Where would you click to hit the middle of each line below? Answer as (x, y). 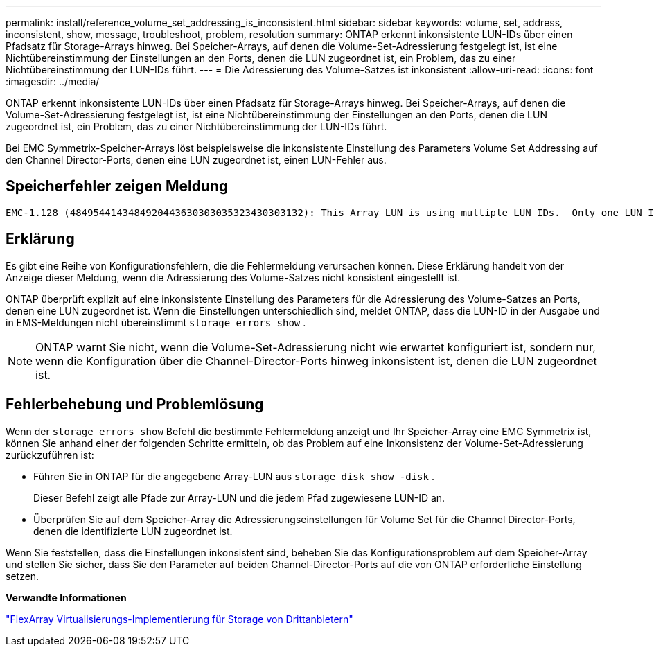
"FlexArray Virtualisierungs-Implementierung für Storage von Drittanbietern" (179, 619)
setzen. (23, 576)
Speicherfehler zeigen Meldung (117, 186)
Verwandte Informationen (66, 597)
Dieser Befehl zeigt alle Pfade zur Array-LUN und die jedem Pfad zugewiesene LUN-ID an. (239, 497)
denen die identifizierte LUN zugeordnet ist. (133, 531)
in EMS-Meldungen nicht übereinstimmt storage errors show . (156, 322)
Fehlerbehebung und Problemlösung (135, 405)
